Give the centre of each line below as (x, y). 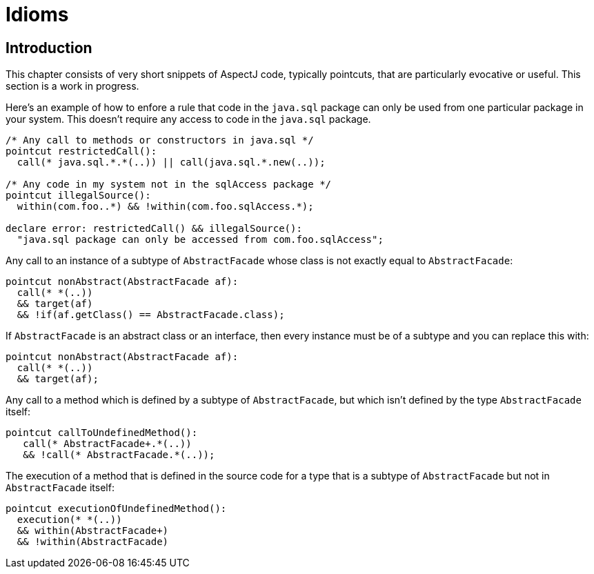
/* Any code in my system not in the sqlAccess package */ (169, 185)
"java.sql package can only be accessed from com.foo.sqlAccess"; (200, 240)
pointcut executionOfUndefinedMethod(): (116, 509)
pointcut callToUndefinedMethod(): (102, 433)
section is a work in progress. (72, 86)
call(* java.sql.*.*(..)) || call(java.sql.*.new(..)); (171, 162)
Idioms (37, 14)
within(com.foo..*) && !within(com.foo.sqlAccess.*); (165, 207)
